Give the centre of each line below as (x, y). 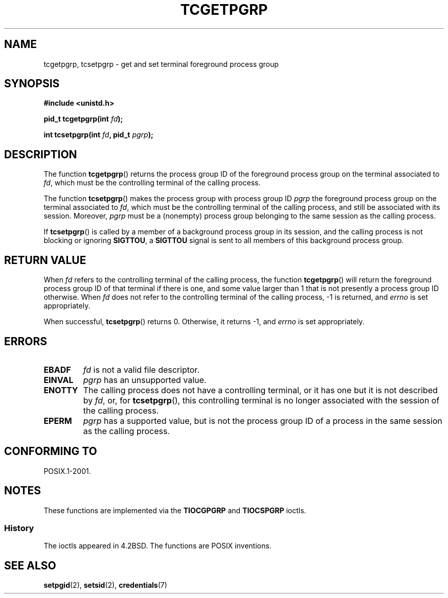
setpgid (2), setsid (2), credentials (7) (105, 585)
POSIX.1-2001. (67, 471)
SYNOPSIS (32, 84)
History (19, 528)
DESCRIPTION (41, 154)
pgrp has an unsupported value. (145, 380)
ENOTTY (61, 390)
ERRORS (26, 341)
